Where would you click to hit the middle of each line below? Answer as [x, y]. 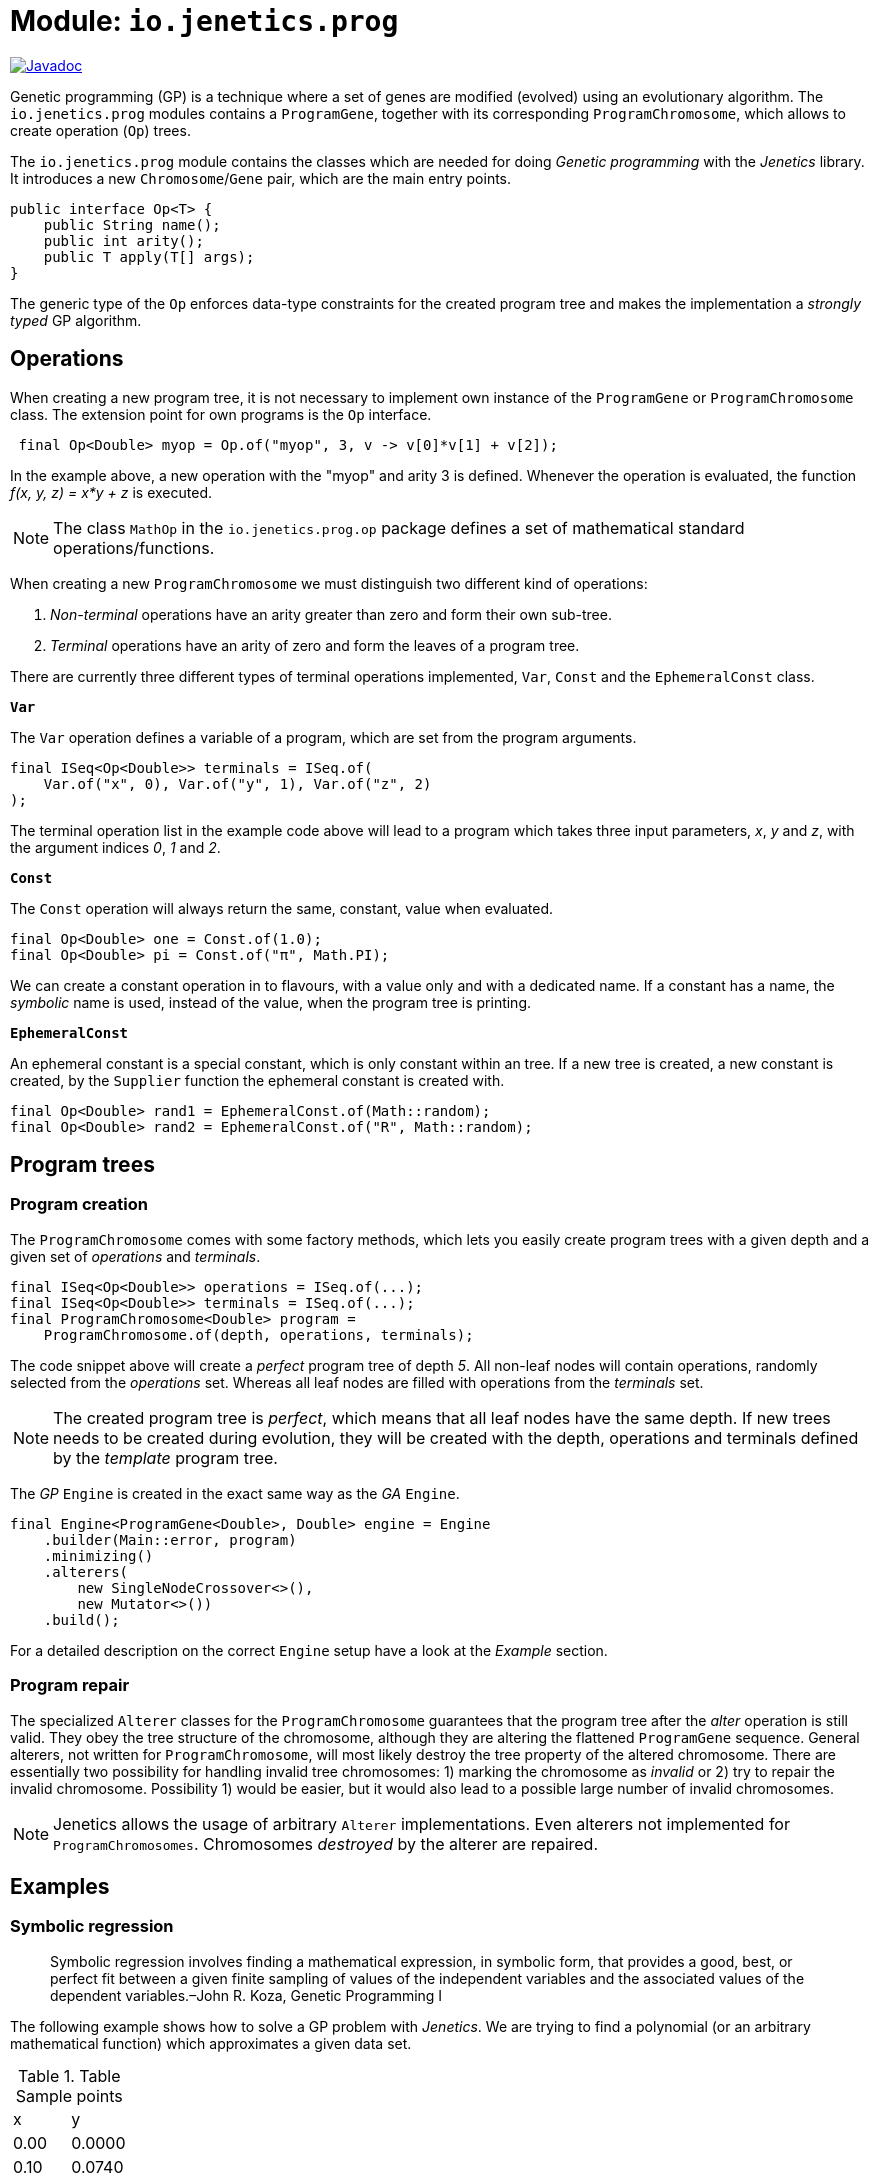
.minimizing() [98, 1555]
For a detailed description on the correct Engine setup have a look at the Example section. [309, 1650]
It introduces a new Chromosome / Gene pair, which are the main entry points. [261, 178]
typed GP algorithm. [76, 320]
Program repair [70, 1685]
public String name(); [132, 224]
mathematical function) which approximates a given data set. [211, 2043]
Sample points [69, 2095]
